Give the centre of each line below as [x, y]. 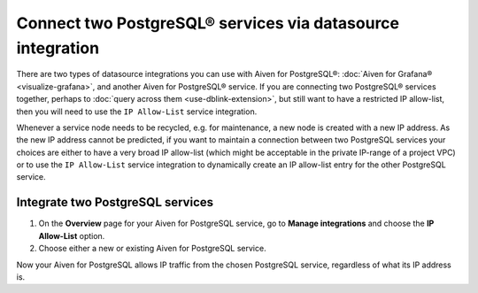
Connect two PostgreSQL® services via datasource [208, 23]
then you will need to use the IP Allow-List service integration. [137, 112]
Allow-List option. [72, 235]
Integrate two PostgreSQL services [115, 202]
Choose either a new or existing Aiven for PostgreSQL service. [152, 249]
